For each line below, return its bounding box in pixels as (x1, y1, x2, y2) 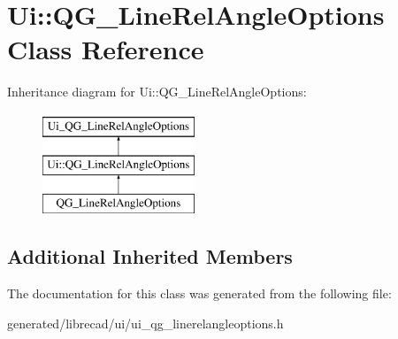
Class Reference (7, 31, 204, 67)
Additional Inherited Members (7, 243, 293, 270)
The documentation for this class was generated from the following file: (7, 284, 392, 303)
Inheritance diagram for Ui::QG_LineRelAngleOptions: (7, 82, 307, 101)
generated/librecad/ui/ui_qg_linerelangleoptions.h (7, 313, 284, 332)
